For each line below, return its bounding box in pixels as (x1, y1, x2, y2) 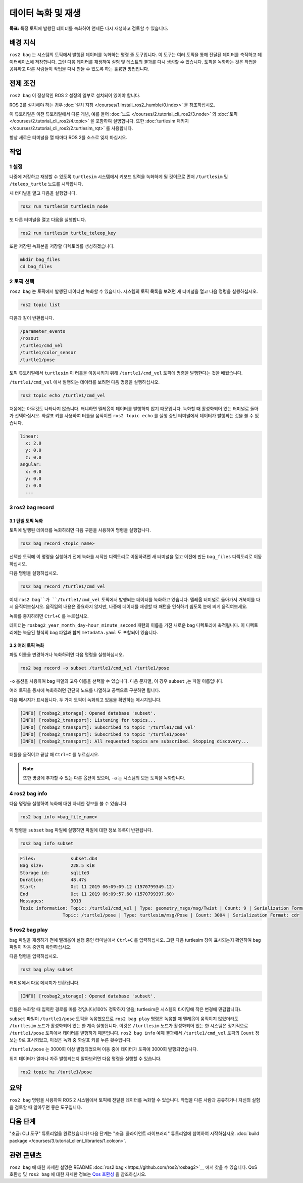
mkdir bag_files (20, 256, 61, 262)
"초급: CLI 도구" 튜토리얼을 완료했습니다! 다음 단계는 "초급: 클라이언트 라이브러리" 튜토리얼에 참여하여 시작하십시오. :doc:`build (9, 1130, 260, 1136)
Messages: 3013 (20, 898, 82, 904)
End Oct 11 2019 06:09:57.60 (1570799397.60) (20, 891, 175, 897)
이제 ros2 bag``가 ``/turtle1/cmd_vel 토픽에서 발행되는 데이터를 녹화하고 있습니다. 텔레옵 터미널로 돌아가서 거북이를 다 (9, 597, 261, 603)
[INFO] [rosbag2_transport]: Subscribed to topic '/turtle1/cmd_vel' (20, 724, 196, 730)
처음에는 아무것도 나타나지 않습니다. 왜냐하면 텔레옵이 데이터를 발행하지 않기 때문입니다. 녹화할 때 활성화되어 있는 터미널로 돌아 (9, 405, 259, 412)
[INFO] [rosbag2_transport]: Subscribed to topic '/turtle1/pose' (20, 731, 188, 737)
